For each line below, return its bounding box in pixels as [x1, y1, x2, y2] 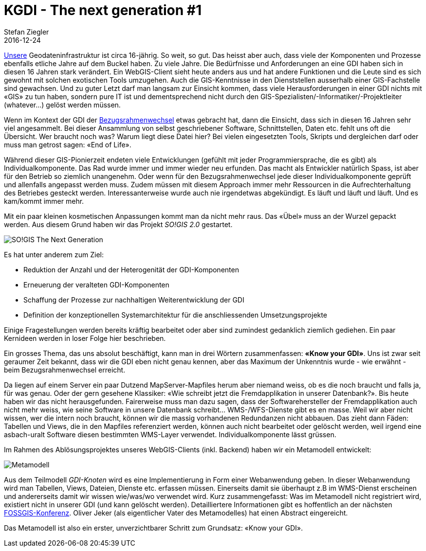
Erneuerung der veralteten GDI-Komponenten [23, 280, 169, 289]
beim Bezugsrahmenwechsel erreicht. [4, 365, 126, 374]
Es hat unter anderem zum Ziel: [4, 250, 104, 259]
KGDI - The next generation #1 [4, 2, 202, 18]
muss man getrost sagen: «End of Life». [4, 140, 131, 149]
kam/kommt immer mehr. [4, 196, 84, 205]
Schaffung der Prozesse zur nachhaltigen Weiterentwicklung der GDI [23, 295, 244, 304]
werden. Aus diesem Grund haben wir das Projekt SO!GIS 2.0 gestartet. [4, 220, 233, 229]
